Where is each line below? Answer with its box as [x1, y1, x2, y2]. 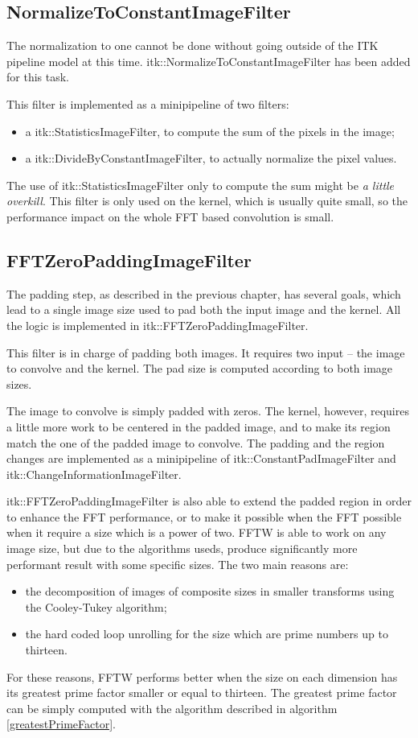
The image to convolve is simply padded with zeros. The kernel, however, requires [6, 402, 409, 419]
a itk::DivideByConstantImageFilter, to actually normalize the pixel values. [25, 150, 397, 167]
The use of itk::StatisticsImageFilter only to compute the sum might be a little [6, 176, 395, 193]
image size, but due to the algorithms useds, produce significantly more [6, 540, 358, 557]
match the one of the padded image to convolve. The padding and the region [6, 434, 385, 451]
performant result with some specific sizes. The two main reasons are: [6, 555, 349, 572]
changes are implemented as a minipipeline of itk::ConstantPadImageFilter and [6, 450, 396, 467]
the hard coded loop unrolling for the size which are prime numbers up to [25, 625, 388, 642]
